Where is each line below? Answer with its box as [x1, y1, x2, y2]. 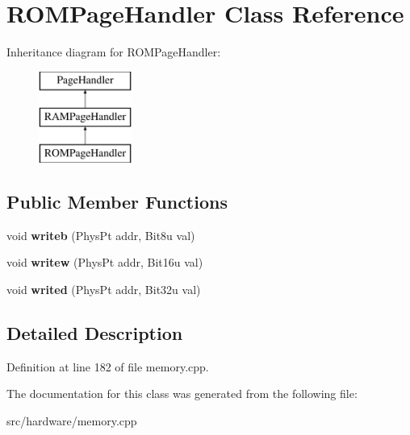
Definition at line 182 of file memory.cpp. [6, 358, 209, 375]
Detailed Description [6, 321, 183, 346]
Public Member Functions [6, 189, 228, 214]
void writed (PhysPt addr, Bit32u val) [6, 281, 201, 298]
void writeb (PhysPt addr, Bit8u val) [6, 226, 195, 243]
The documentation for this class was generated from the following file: [6, 385, 358, 402]
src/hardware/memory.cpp [6, 412, 137, 429]
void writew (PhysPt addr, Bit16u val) [6, 254, 203, 271]
